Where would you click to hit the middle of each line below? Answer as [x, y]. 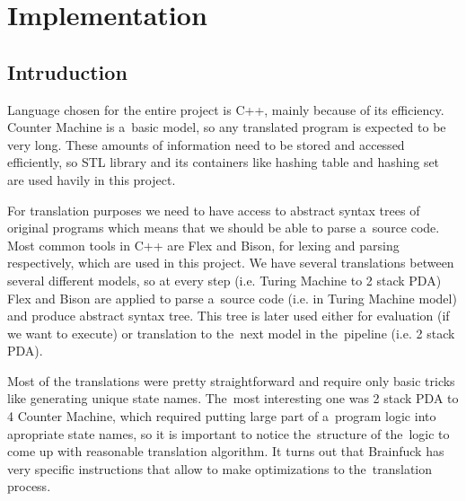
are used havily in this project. [92, 179]
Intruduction [67, 71]
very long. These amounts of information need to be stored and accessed [206, 144]
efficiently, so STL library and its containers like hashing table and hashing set [224, 162]
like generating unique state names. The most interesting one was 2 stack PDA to [233, 398]
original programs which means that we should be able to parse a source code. [224, 228]
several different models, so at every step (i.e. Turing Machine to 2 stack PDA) [224, 280]
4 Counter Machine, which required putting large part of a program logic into [222, 416]
